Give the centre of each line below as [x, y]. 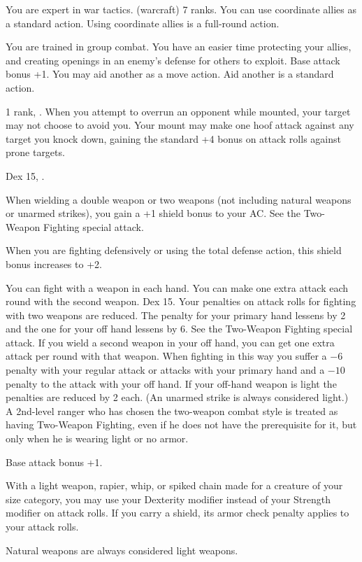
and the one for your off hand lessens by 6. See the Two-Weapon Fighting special [179, 329]
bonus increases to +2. [54, 264]
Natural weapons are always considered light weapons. [122, 550]
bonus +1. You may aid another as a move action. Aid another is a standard [170, 74]
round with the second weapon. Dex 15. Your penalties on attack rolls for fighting [181, 301]
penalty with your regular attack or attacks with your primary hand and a [165, 370]
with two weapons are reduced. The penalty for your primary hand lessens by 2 [176, 315]
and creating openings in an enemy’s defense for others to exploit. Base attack [173, 60]
